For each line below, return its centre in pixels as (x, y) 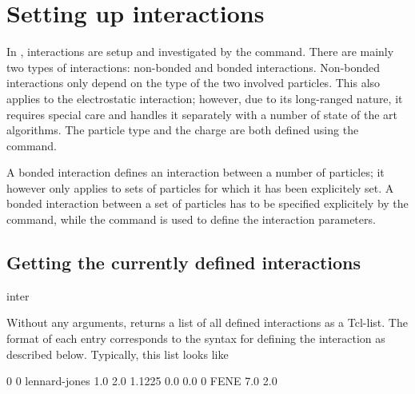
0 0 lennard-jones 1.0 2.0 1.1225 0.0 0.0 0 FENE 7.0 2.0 (142, 381)
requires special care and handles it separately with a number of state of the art (202, 114)
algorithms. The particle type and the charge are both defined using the (183, 130)
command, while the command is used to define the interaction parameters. (191, 219)
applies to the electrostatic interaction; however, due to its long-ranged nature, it (205, 98)
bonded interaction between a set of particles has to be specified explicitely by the (207, 203)
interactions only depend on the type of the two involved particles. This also (194, 83)
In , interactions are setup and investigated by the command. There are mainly (200, 52)
